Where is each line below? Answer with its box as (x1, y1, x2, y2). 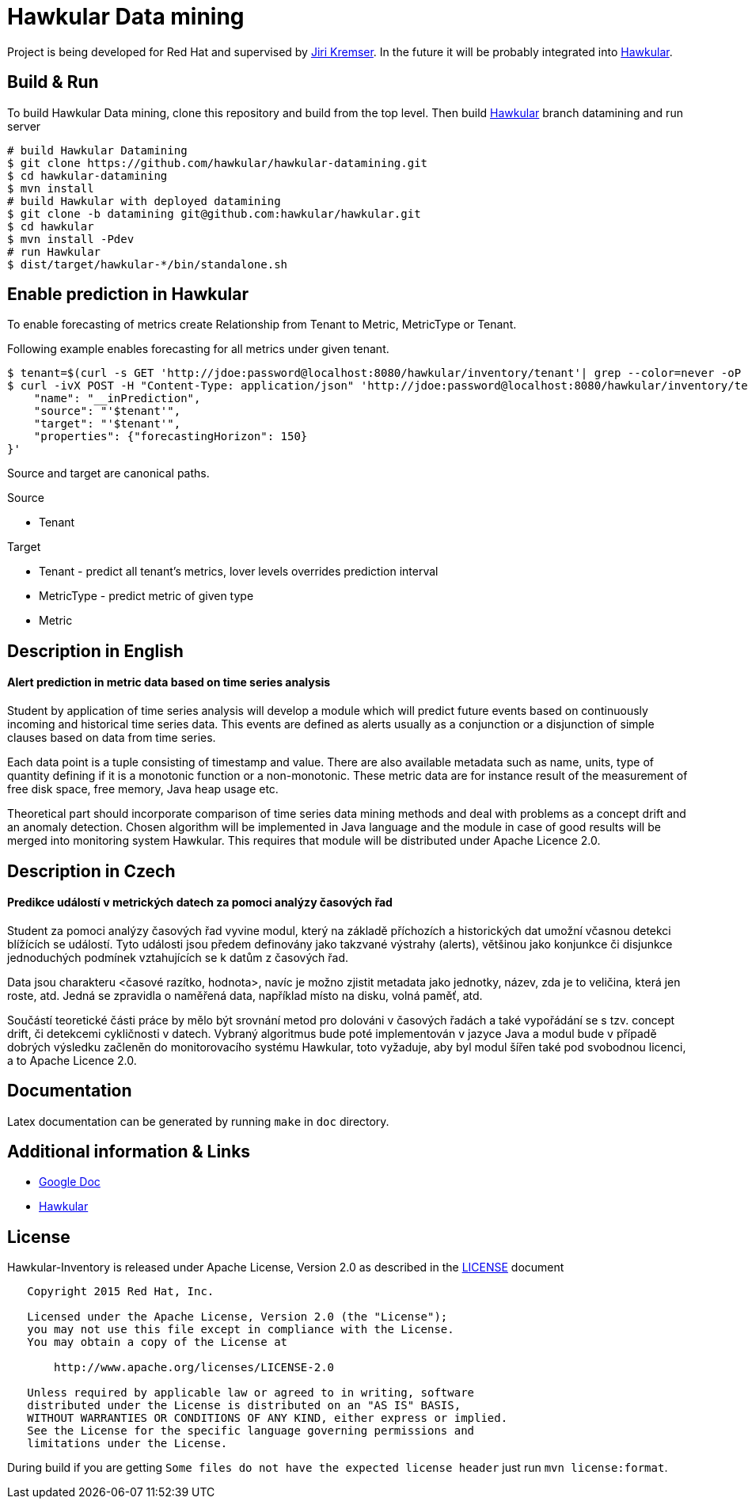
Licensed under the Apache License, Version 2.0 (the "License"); (27, 1310, 448, 1324)
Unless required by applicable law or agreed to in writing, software (27, 1386, 475, 1400)
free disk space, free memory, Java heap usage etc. (7, 782, 279, 796)
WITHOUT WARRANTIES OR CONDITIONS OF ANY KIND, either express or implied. (27, 1412, 508, 1425)
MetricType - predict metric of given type (39, 589, 254, 603)
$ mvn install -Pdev (7, 232, 135, 245)
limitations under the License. (27, 1437, 228, 1450)
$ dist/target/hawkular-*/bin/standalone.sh (7, 257, 288, 271)
